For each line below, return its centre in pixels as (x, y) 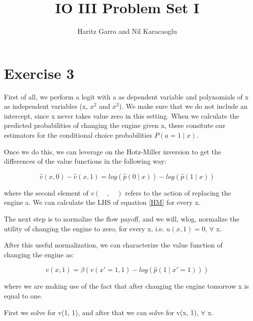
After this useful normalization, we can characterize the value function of (113, 245)
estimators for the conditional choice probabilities (78, 135)
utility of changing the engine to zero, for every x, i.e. (84, 228)
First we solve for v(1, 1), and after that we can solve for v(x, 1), (101, 312)
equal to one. (23, 295)
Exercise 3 (39, 73)
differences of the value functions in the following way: (85, 161)
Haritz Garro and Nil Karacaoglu (127, 31)
